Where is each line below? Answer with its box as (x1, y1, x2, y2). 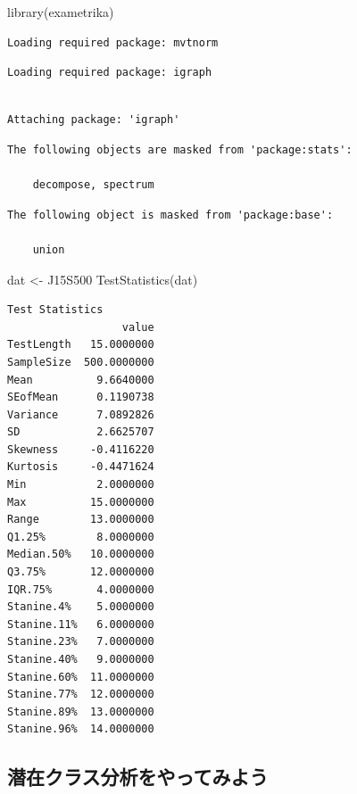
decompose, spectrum (32, 178, 154, 192)
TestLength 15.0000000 (7, 338, 154, 352)
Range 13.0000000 (7, 513, 154, 526)
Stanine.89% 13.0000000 (7, 705, 154, 718)
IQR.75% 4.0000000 (7, 583, 154, 596)
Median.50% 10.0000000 (7, 548, 154, 561)
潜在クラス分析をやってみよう (7, 763, 269, 790)
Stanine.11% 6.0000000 (7, 617, 154, 631)
